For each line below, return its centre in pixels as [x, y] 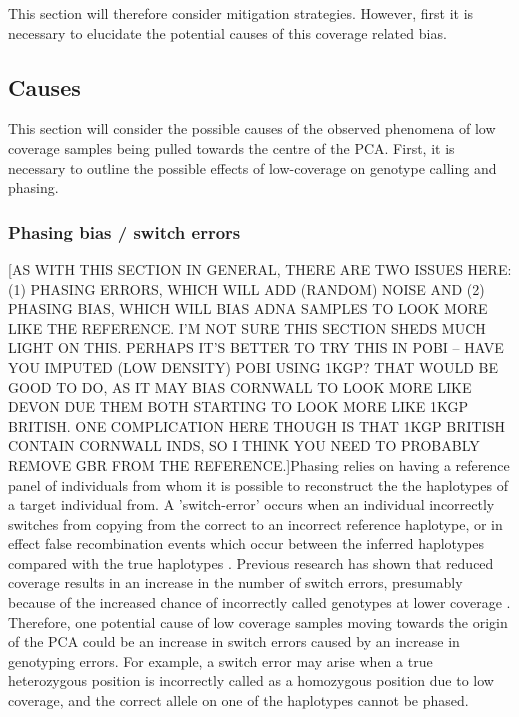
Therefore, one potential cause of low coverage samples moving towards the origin [258, 621]
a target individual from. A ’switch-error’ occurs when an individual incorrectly [251, 504]
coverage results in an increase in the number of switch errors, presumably [235, 582]
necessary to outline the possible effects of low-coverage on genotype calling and [252, 167]
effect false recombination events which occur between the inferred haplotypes [246, 543]
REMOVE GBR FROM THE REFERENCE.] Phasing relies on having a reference [259, 464]
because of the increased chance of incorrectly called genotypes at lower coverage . [259, 602]
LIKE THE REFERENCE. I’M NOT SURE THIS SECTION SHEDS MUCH [247, 327]
